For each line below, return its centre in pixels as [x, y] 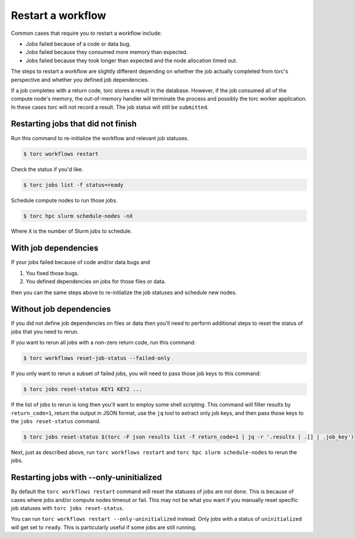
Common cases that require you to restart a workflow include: [86, 33]
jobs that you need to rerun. [45, 331]
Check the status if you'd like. [47, 169]
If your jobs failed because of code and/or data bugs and [80, 262]
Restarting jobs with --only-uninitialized [86, 477]
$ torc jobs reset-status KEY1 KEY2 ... [83, 389]
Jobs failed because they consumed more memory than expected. [107, 52]
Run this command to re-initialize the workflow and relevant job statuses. [100, 138]
